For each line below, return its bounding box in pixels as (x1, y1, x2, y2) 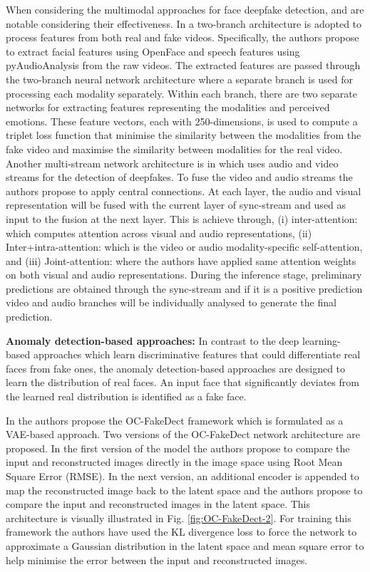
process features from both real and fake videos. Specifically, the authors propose (6, 30, 359, 45)
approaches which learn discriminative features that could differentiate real (33, 347, 361, 362)
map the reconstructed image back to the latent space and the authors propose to (6, 482, 363, 497)
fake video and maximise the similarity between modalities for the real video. (6, 141, 343, 156)
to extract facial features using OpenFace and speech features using (6, 43, 300, 58)
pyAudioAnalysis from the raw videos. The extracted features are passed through (6, 58, 361, 73)
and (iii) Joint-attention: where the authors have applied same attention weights (6, 253, 356, 268)
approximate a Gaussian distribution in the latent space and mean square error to (6, 538, 364, 553)
